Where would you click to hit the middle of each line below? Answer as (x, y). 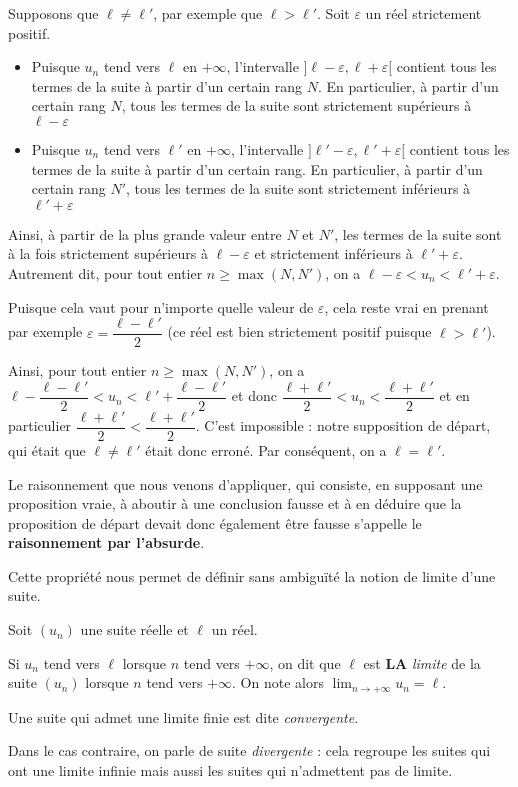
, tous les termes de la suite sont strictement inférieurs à (298, 188)
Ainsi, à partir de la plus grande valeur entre (145, 233)
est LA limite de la (422, 662)
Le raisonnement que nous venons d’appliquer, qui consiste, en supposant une (245, 483)
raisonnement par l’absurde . (106, 542)
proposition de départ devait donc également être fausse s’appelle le (215, 522)
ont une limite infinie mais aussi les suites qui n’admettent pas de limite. (230, 769)
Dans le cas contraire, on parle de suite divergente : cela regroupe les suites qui (249, 750)
